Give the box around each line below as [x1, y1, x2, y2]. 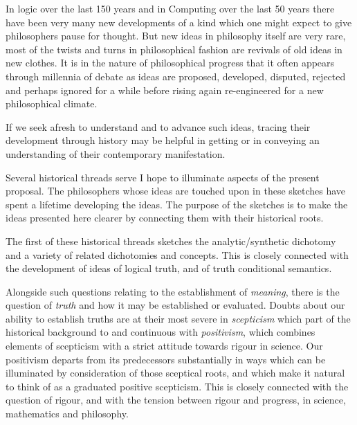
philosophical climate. [6, 96, 98, 111]
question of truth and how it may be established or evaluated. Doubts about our [6, 298, 345, 312]
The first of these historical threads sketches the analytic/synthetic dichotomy [6, 233, 336, 248]
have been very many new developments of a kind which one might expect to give [6, 15, 352, 29]
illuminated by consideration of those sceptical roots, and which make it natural [6, 365, 345, 380]
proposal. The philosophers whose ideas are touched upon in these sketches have [6, 183, 346, 198]
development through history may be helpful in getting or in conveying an [6, 133, 320, 147]
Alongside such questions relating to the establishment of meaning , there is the [6, 284, 340, 298]
